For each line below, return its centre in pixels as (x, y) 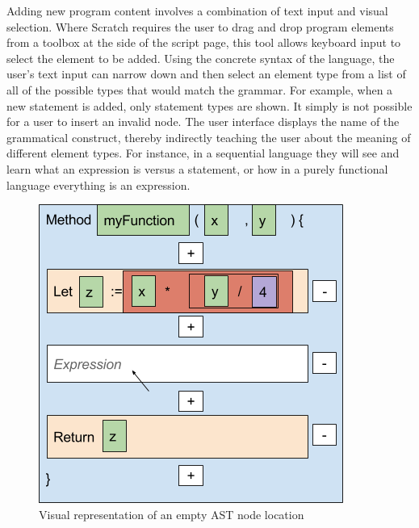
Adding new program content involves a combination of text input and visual (197, 10)
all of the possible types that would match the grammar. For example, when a (200, 89)
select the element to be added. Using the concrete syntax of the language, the (201, 58)
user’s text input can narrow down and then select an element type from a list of (206, 74)
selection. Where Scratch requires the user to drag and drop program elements (200, 26)
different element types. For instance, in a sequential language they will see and (203, 153)
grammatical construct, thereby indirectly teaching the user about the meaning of (209, 137)
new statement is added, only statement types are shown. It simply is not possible (209, 105)
